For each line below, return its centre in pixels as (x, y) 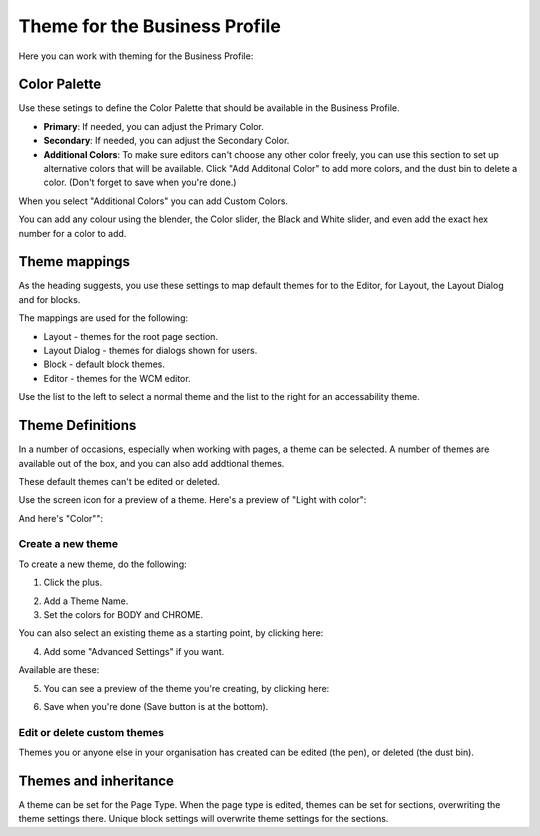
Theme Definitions (77, 425)
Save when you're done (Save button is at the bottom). (156, 706)
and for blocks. (49, 299)
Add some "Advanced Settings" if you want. (134, 651)
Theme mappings (74, 261)
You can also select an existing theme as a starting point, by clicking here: (171, 633)
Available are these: (59, 670)
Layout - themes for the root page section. (131, 336)
